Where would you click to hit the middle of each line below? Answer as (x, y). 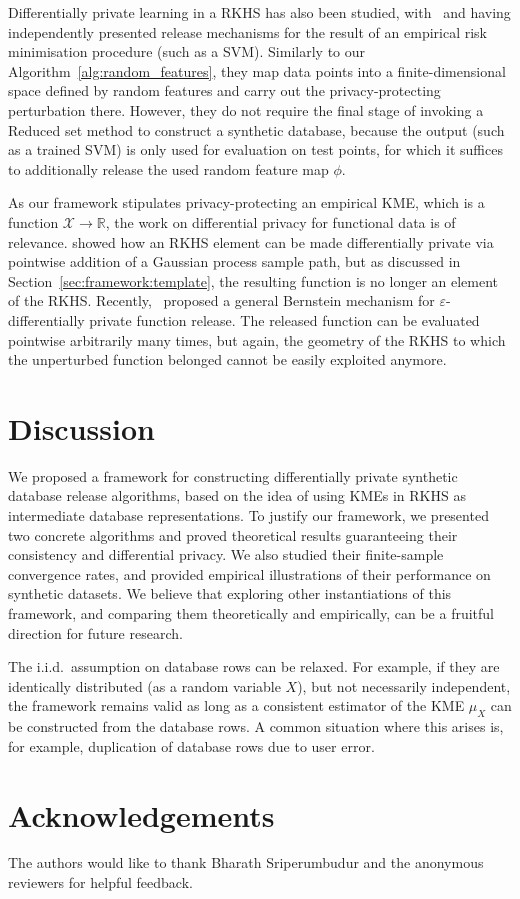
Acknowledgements (141, 814)
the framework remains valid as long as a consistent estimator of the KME (236, 705)
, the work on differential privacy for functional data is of (280, 221)
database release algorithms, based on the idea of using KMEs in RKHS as (237, 495)
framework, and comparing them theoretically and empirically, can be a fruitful (251, 612)
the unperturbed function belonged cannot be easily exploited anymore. (227, 359)
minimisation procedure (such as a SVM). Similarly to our (187, 51)
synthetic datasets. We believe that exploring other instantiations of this (230, 593)
